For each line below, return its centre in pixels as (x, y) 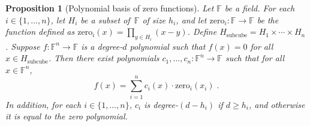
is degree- (161, 104)
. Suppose (23, 46)
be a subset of (105, 19)
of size (154, 19)
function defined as (40, 31)
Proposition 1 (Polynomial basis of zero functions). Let (110, 8)
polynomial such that (168, 46)
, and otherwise (277, 104)
